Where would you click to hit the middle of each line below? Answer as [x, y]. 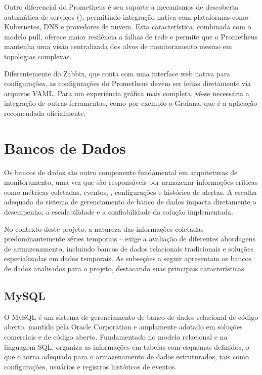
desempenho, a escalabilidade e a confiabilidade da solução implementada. [119, 212]
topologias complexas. [38, 56]
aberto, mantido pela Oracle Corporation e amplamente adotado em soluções [123, 327]
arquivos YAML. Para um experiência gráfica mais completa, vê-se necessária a [127, 93]
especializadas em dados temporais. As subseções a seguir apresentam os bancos [128, 258]
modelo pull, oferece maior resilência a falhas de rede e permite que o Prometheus [131, 36]
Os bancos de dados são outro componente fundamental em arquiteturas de [121, 172]
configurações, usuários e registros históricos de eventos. [91, 366]
